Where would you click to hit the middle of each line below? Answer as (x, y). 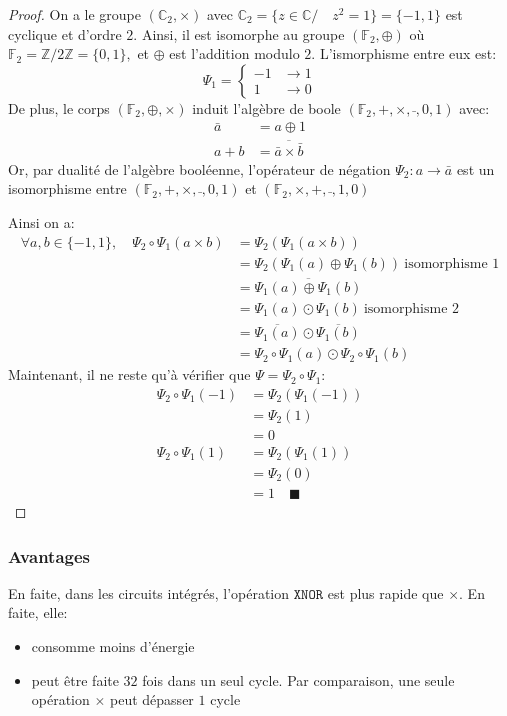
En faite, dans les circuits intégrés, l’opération (149, 592)
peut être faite (75, 679)
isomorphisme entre (67, 188)
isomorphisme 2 (411, 308)
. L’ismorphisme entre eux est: (404, 53)
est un (475, 168)
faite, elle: (38, 612)
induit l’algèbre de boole (266, 107)
